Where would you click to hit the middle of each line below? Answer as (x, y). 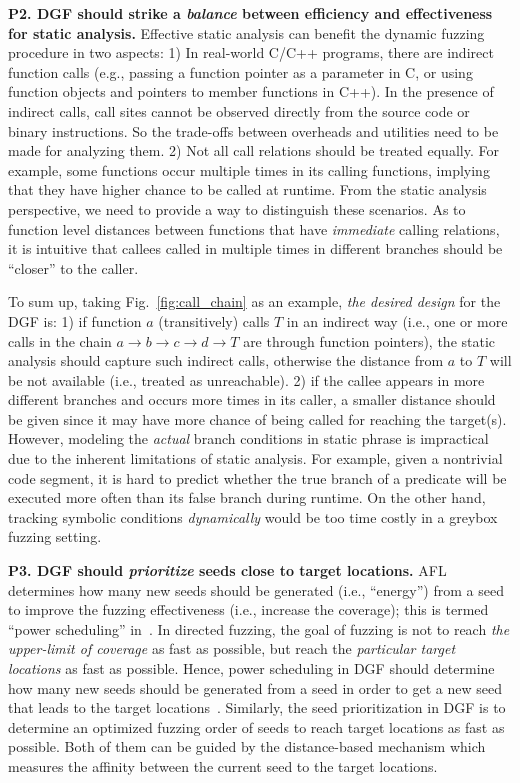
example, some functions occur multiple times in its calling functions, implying (249, 169)
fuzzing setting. (55, 536)
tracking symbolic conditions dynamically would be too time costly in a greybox (253, 516)
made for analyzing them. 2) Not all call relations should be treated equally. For (253, 150)
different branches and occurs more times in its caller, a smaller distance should (252, 399)
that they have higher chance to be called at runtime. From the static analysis (247, 189)
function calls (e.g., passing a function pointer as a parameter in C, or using (240, 71)
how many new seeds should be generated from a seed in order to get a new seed (255, 687)
